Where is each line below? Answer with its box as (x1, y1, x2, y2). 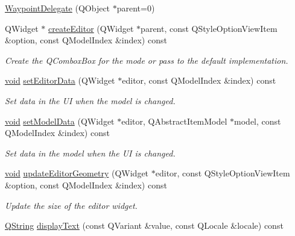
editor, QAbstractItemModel (121, 114, 227, 127)
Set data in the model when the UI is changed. (5, 146, 176, 159)
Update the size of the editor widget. (5, 199, 138, 211)
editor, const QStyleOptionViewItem (155, 167, 290, 179)
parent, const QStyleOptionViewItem (141, 22, 278, 34)
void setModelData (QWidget (5, 114, 115, 127)
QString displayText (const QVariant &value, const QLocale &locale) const (5, 219, 284, 232)
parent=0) (116, 2, 155, 14)
